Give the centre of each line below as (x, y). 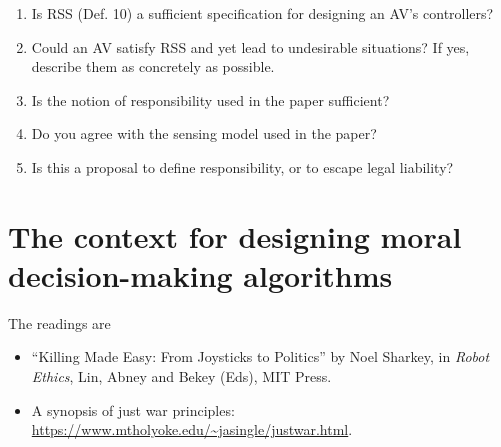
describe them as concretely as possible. (153, 66)
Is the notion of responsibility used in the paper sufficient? (210, 99)
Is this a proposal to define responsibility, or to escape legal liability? (242, 166)
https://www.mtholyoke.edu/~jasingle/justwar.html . (192, 429)
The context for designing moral (235, 235)
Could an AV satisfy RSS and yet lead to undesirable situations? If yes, (250, 46)
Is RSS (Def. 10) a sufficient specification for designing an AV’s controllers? (262, 13)
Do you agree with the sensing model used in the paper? (204, 133)
